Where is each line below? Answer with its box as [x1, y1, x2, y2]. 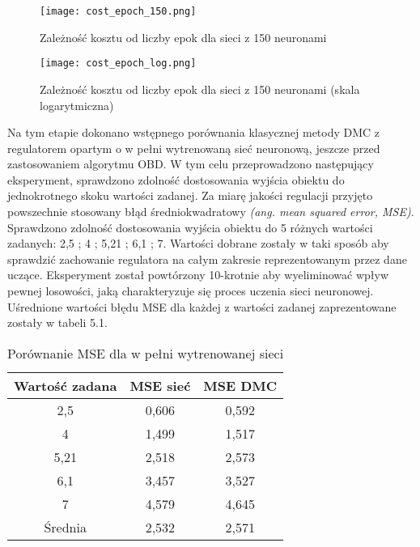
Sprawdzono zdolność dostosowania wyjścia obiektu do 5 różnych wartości [7, 218, 373, 235]
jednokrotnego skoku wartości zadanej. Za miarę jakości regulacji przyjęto [7, 187, 373, 204]
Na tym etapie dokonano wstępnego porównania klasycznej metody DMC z [7, 124, 380, 141]
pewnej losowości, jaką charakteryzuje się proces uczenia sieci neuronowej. [7, 282, 374, 299]
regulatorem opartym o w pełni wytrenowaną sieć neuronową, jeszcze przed [7, 139, 380, 156]
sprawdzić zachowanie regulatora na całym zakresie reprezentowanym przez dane [7, 250, 407, 267]
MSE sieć [129, 375, 191, 395]
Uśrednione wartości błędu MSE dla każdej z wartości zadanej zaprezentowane [7, 298, 397, 315]
